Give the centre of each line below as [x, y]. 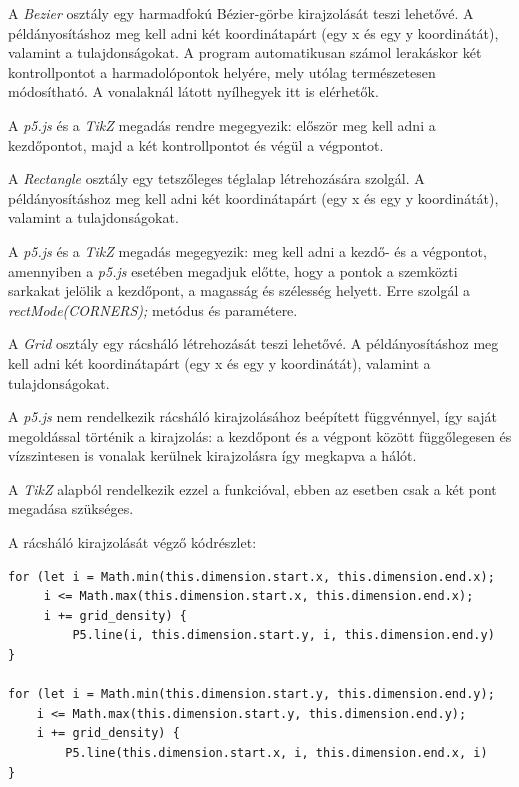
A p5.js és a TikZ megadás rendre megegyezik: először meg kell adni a [222, 124]
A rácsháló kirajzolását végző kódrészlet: [132, 542]
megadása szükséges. [71, 508]
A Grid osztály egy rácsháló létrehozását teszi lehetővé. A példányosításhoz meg [253, 343]
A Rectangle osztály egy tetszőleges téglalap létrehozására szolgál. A [216, 178]
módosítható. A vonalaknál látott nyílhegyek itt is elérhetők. [193, 91]
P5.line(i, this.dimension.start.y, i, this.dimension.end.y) [283, 635]
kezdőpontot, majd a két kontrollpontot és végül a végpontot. [196, 144]
